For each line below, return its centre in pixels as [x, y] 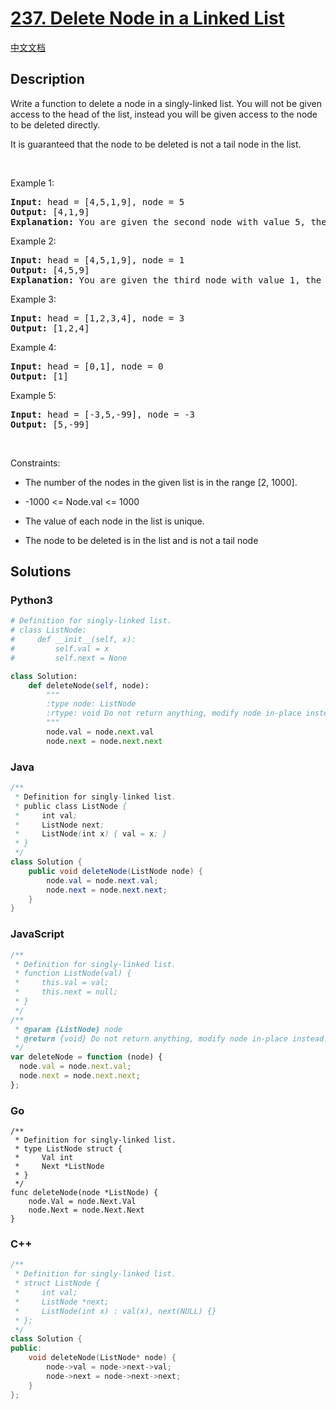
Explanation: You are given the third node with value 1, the [166, 280]
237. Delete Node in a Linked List [147, 18]
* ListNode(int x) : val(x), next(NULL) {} [115, 1311]
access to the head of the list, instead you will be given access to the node [164, 114]
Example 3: [33, 299]
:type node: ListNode [91, 704]
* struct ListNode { [57, 1283]
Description [47, 79]
